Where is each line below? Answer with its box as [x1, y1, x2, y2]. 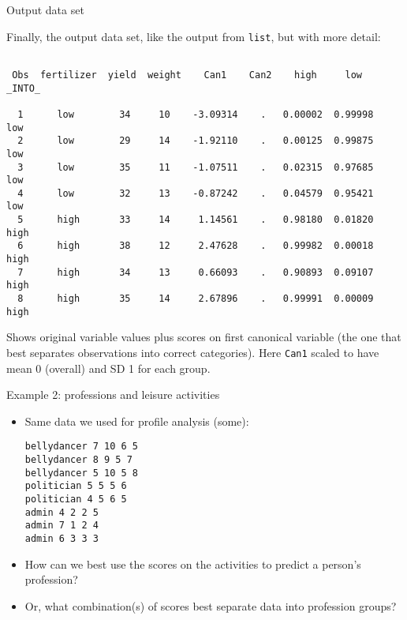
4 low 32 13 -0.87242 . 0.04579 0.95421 [17, 187, 374, 199]
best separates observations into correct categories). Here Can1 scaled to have [6, 344, 379, 360]
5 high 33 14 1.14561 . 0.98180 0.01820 [17, 214, 374, 226]
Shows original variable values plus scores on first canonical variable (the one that [6, 329, 401, 345]
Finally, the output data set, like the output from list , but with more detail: [6, 28, 381, 44]
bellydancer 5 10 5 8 [24, 467, 138, 479]
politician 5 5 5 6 [24, 480, 127, 492]
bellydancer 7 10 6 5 [24, 441, 138, 453]
